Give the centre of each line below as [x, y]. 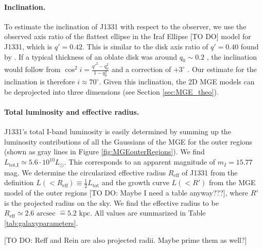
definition [19, 182]
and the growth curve [135, 182]
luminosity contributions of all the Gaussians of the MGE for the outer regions [128, 141]
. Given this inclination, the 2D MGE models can [177, 82]
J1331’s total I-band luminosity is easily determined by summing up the [118, 131]
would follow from [32, 69]
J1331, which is [28, 46]
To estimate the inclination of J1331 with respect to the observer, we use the [125, 26]
